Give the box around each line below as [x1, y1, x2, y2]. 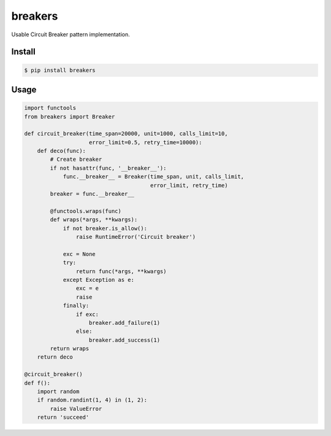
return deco [37, 354, 74, 360]
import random [37, 388, 80, 395]
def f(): [24, 380, 51, 386]
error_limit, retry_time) [150, 182, 228, 189]
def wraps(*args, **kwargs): [50, 216, 138, 224]
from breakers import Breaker [24, 113, 115, 120]
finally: [63, 302, 89, 309]
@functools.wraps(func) [50, 208, 122, 214]
